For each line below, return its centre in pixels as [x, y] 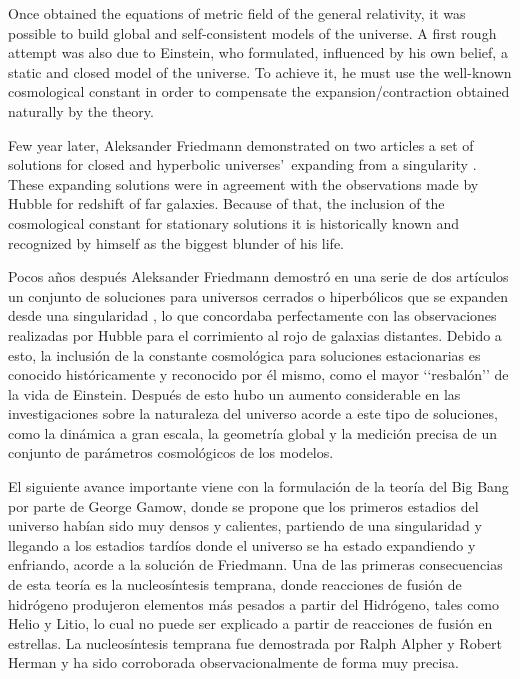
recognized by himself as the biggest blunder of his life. [176, 242]
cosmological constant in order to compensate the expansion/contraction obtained [259, 91]
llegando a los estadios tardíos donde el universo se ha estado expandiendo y [242, 544]
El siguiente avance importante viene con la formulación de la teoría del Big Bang [258, 486]
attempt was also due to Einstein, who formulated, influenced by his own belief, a [258, 52]
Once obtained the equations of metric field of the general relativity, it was [237, 13]
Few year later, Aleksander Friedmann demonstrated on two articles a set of [241, 144]
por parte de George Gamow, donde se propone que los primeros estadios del [243, 505]
